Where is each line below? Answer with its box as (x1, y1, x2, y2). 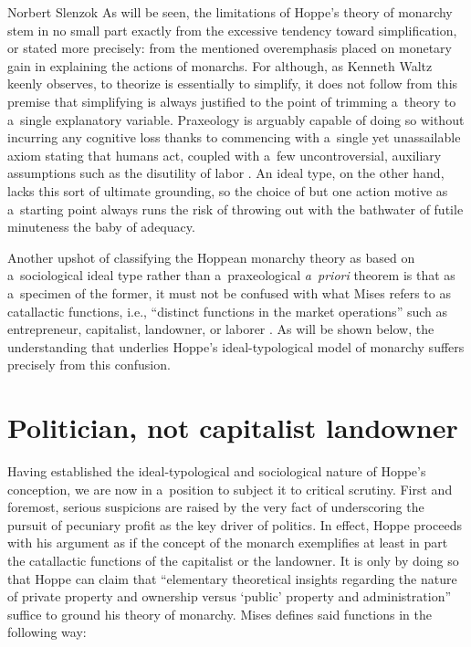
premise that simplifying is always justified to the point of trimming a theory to (7, 91, 456, 110)
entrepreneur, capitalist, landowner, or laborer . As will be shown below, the (7, 319, 434, 339)
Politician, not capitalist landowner (7, 409, 458, 446)
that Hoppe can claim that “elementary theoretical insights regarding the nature (7, 569, 457, 588)
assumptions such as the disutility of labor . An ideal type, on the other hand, (7, 163, 445, 183)
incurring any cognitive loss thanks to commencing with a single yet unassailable (7, 128, 461, 147)
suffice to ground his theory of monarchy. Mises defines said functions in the (7, 604, 432, 623)
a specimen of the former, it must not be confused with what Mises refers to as (7, 283, 451, 302)
